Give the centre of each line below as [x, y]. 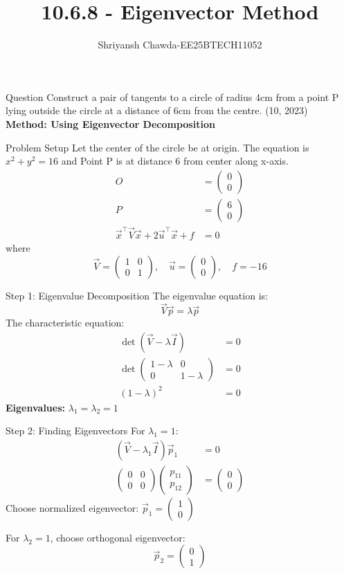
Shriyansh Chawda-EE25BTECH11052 [180, 45]
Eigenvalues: [36, 407]
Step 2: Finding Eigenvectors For [75, 430]
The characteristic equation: [65, 323]
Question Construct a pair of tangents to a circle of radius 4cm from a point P [172, 96]
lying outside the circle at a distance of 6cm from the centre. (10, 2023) [157, 110]
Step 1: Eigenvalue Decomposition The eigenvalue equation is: [137, 295]
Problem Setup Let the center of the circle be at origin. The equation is [157, 147]
